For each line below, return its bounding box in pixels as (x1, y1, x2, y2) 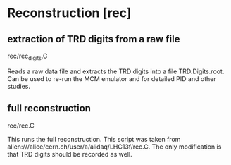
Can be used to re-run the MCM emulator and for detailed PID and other (7, 74, 216, 82)
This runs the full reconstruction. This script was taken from (7, 135, 181, 143)
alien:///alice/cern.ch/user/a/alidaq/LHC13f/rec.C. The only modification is (7, 142, 222, 151)
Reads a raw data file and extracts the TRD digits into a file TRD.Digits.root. (7, 67, 225, 75)
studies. (7, 82, 30, 90)
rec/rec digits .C (7, 51, 48, 61)
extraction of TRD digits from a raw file (7, 33, 180, 45)
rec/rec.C (7, 121, 35, 130)
